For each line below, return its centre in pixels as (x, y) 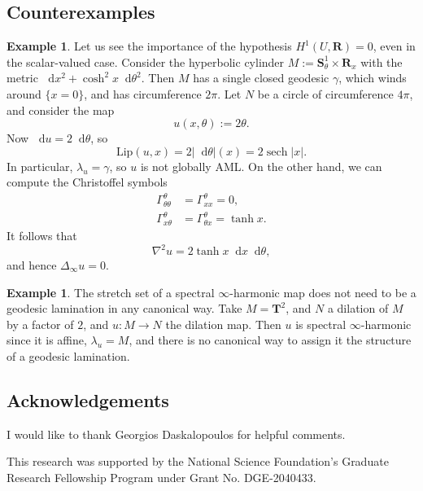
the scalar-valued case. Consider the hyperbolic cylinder (146, 61)
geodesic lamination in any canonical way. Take (124, 308)
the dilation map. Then (223, 324)
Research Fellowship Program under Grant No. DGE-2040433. (161, 477)
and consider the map (61, 110)
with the (382, 61)
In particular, (40, 166)
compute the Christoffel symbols (87, 182)
